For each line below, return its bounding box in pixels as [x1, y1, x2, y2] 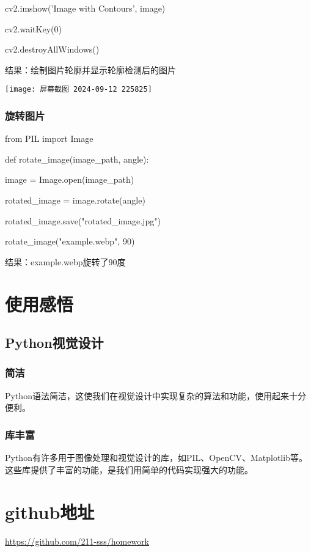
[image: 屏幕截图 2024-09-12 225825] [5, 85, 152, 94]
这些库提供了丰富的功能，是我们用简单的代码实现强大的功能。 [5, 463, 253, 476]
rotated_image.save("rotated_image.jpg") [5, 214, 161, 227]
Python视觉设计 [5, 333, 104, 352]
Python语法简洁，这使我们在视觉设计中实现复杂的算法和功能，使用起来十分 [5, 389, 306, 402]
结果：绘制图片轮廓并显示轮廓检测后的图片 [5, 63, 176, 76]
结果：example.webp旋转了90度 [5, 255, 126, 268]
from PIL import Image [5, 132, 93, 145]
